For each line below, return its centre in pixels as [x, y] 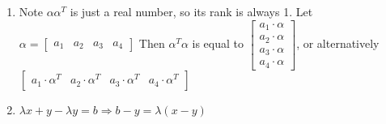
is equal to [218, 43]
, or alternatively [338, 43]
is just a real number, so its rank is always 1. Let [191, 11]
